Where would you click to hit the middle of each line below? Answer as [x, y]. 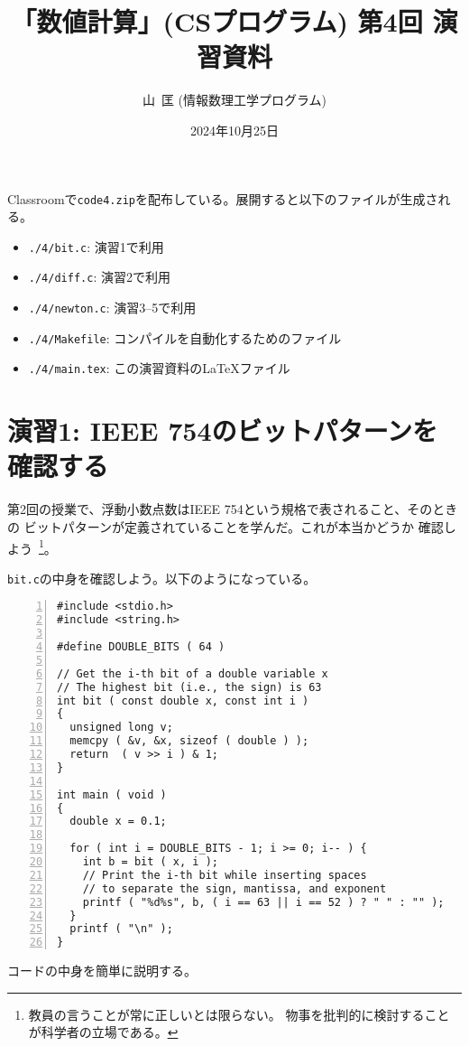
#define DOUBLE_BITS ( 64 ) [141, 647]
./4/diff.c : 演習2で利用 [99, 277]
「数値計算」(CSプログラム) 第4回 [217, 21]
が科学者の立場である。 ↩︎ [103, 1032]
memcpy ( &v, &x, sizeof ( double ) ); [189, 741]
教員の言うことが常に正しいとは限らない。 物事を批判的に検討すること [239, 1014]
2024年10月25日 [234, 130]
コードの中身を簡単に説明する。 [102, 971]
